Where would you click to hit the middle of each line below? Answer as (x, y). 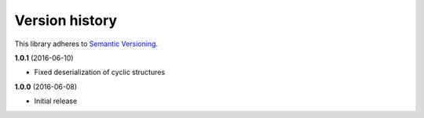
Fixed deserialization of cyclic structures (100, 72)
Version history (66, 20)
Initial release (56, 101)
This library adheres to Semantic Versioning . (86, 44)
